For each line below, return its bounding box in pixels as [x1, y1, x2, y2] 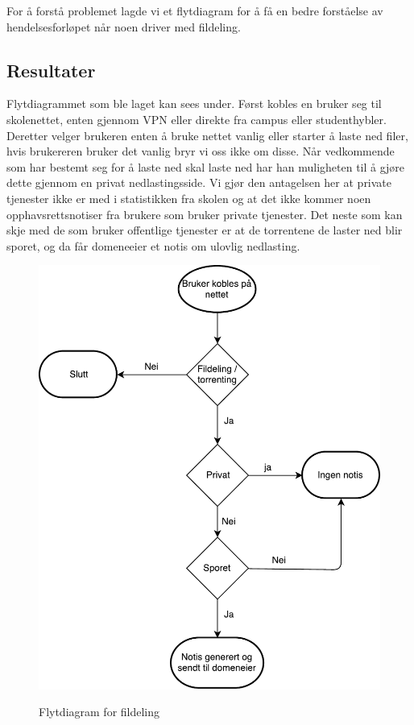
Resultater [6, 57, 96, 82]
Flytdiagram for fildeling [39, 703, 160, 720]
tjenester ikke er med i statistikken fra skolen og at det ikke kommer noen [6, 189, 371, 206]
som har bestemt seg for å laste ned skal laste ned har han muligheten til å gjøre [6, 158, 405, 175]
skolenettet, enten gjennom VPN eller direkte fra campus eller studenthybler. [6, 110, 387, 127]
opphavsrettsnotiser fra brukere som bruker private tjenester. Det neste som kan [6, 205, 403, 222]
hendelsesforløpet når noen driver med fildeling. [6, 18, 241, 35]
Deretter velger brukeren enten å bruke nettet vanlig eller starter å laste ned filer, [6, 126, 408, 143]
